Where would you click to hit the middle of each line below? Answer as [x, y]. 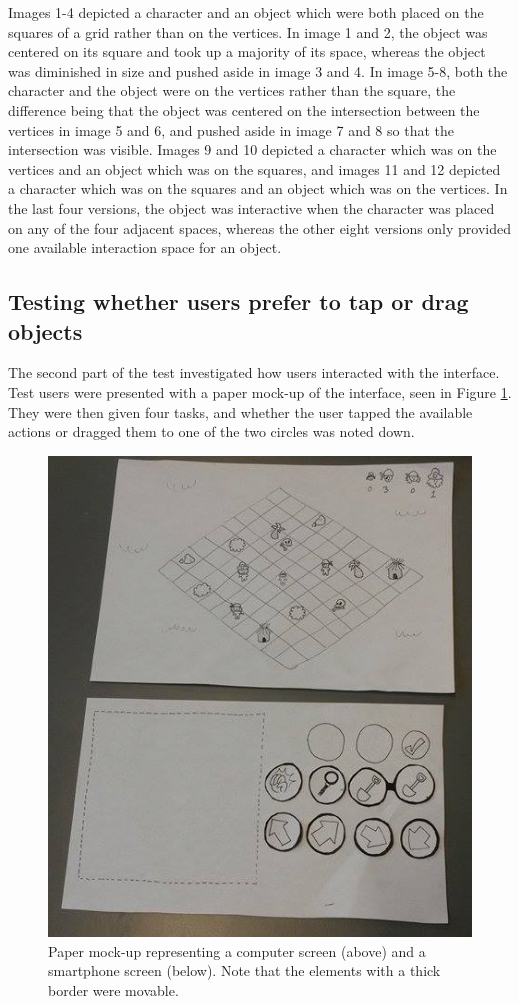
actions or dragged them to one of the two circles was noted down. [211, 431]
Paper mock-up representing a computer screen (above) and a [237, 950]
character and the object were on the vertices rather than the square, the [232, 90]
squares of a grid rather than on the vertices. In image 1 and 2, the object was [248, 31]
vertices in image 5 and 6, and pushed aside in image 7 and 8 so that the [231, 129]
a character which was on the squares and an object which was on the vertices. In [258, 188]
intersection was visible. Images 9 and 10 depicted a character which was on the [252, 149]
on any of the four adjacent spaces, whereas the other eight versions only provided [260, 227]
